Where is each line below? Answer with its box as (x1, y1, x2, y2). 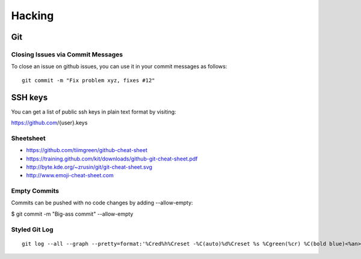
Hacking (11, 9, 54, 22)
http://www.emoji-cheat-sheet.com (26, 172, 114, 179)
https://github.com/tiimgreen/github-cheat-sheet (26, 147, 147, 154)
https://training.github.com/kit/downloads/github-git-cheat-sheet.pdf (26, 155, 198, 162)
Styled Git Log (11, 225, 54, 234)
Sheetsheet (11, 134, 46, 142)
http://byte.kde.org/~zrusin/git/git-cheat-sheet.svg (26, 163, 153, 171)
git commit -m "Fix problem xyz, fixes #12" (22, 77, 156, 84)
